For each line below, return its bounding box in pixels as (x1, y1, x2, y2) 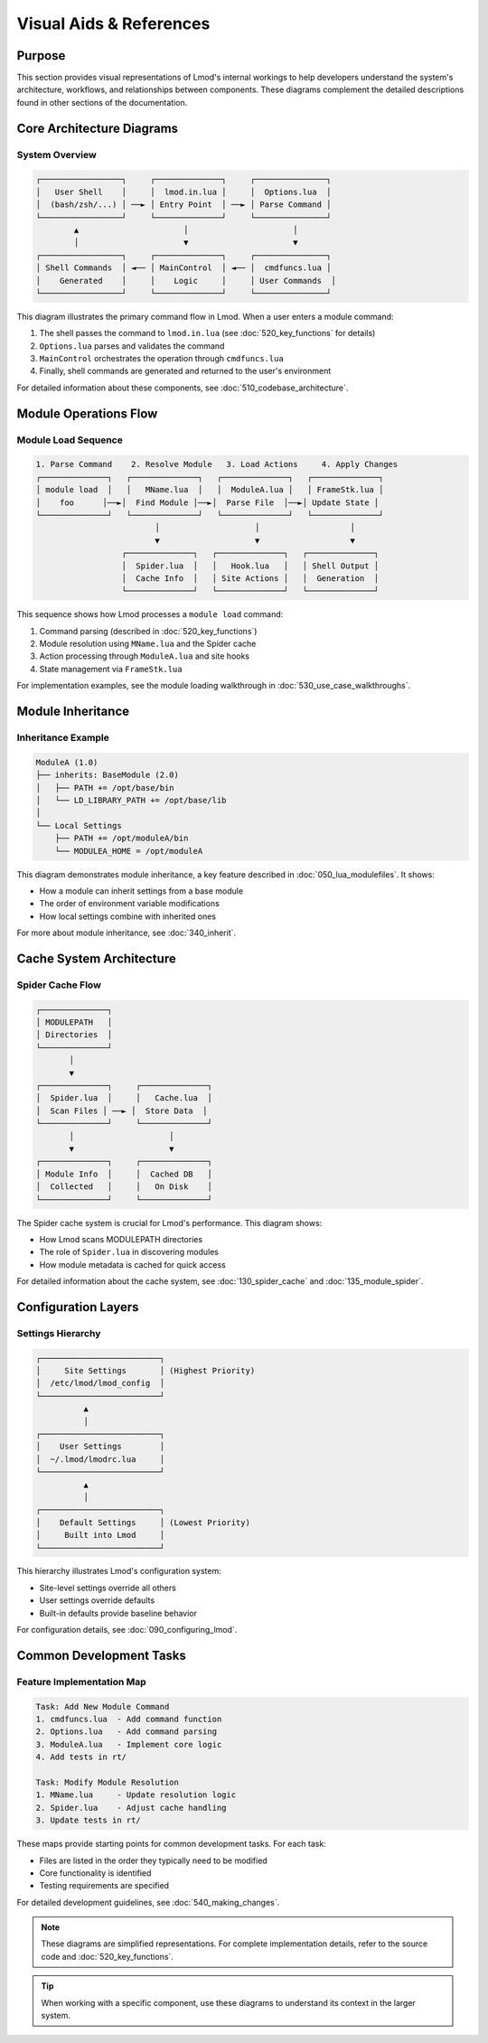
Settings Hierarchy (16, 1326, 101, 1339)
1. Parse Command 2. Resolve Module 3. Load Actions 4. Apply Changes (35, 459, 399, 470)
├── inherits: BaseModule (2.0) (35, 770, 180, 781)
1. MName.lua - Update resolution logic (35, 1790, 237, 1800)
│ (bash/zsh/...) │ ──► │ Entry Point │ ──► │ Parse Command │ (35, 200, 332, 210)
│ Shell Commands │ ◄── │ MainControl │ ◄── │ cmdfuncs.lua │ (35, 263, 332, 273)
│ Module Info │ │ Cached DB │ (35, 1168, 212, 1179)
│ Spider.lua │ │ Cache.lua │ (35, 1093, 212, 1103)
